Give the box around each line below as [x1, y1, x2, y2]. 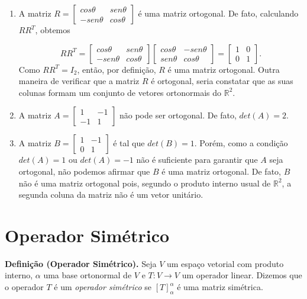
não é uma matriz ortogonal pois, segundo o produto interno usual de [18, 176, 271, 189]
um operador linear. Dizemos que [182, 269, 302, 281]
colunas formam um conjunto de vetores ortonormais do [18, 86, 222, 98]
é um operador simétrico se [54, 281, 151, 293]
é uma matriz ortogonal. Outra [167, 63, 280, 75]
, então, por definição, [77, 63, 156, 75]
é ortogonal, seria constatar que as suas [151, 75, 293, 87]
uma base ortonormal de [43, 269, 132, 281]
